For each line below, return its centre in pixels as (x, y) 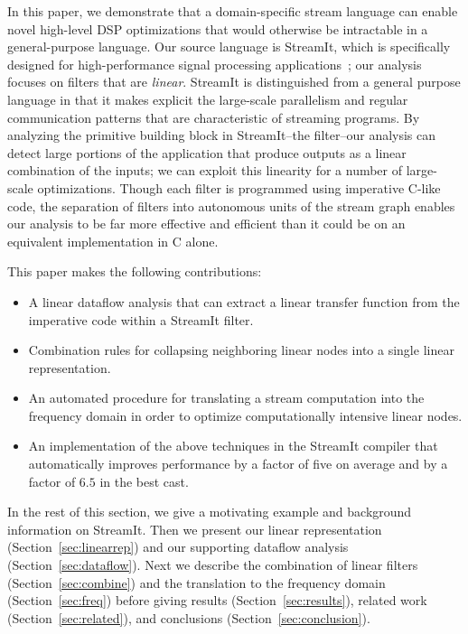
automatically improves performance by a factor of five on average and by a (238, 464)
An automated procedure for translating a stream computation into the (226, 398)
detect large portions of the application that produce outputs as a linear (207, 152)
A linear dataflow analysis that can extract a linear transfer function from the (244, 301)
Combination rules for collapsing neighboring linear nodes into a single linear (241, 350)
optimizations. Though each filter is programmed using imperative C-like (239, 187)
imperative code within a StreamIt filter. (141, 319)
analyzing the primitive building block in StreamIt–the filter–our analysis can (222, 135)
